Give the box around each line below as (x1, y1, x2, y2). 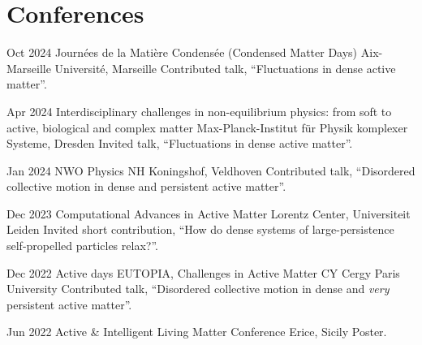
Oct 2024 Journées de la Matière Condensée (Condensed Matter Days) (6, 44, 358, 61)
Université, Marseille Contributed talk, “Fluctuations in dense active (54, 59, 396, 76)
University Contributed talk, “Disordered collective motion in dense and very (6, 280, 390, 297)
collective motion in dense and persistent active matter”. (6, 178, 286, 195)
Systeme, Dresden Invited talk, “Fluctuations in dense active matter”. (6, 135, 353, 152)
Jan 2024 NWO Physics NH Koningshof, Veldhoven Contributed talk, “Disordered (6, 162, 416, 179)
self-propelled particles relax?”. (6, 237, 158, 254)
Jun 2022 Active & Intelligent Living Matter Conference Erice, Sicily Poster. (6, 323, 387, 340)
